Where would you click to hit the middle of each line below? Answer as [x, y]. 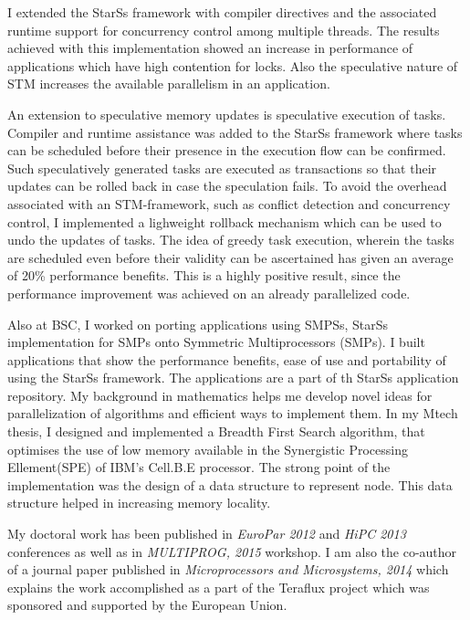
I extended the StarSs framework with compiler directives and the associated [222, 12]
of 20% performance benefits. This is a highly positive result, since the [204, 275]
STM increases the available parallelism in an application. [169, 84]
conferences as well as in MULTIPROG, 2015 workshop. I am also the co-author [232, 551]
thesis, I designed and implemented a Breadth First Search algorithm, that [216, 431]
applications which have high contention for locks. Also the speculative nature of [233, 65]
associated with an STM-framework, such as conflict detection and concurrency [229, 203]
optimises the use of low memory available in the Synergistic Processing [208, 449]
